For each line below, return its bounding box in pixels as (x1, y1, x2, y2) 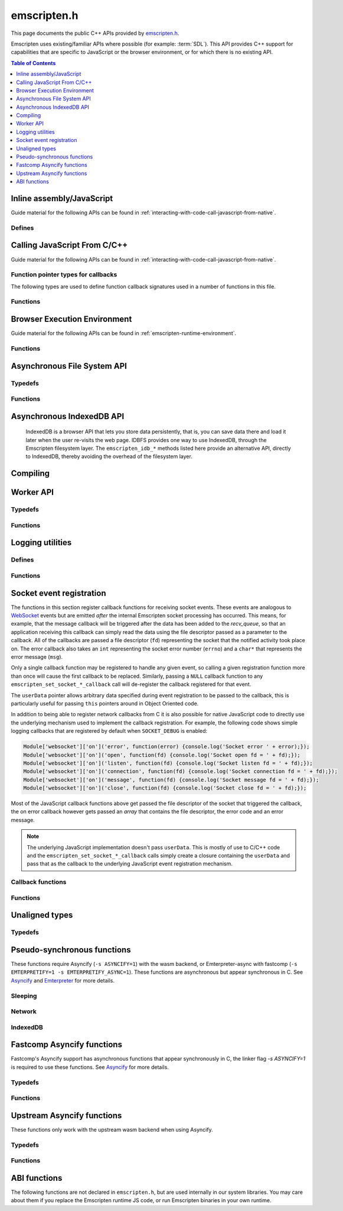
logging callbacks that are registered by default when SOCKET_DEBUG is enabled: (11, 727, 208, 735)
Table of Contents (11, 59, 56, 66)
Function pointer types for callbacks (11, 270, 117, 279)
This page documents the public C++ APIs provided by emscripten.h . (11, 30, 179, 37)
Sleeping (11, 991, 37, 1000)
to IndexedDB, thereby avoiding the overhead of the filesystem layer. (25, 453, 193, 460)
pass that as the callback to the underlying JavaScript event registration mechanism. (27, 860, 233, 867)
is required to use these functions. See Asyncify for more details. (11, 1063, 169, 1071)
